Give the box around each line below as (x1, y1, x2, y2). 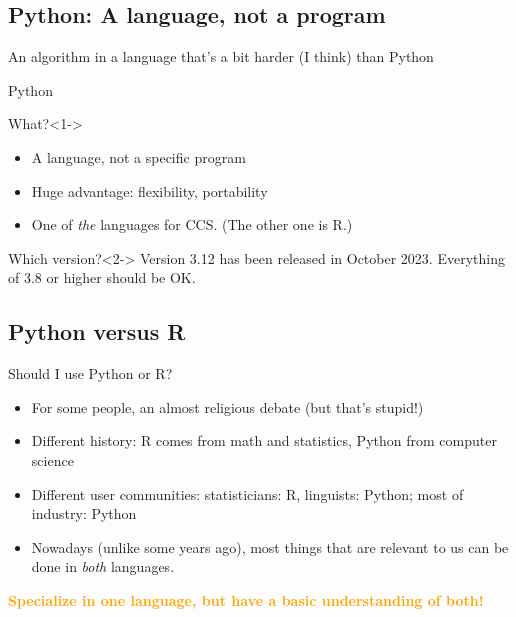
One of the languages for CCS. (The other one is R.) (31, 214, 353, 235)
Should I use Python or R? (8, 363, 173, 384)
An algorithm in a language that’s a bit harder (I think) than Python (8, 46, 434, 67)
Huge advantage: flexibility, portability (31, 180, 268, 201)
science (31, 449, 74, 470)
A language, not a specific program (31, 146, 246, 167)
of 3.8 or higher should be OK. (8, 267, 196, 288)
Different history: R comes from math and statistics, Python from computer (31, 430, 497, 451)
